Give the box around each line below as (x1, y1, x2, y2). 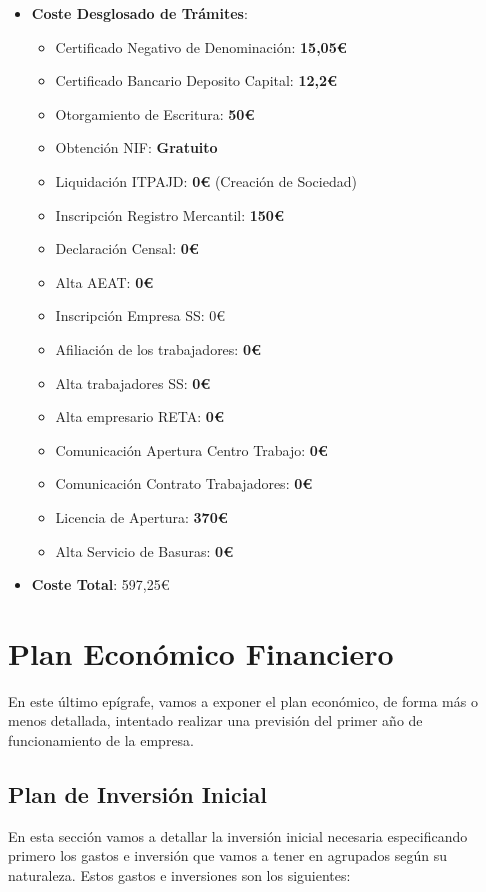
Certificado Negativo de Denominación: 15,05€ (55, 36, 347, 57)
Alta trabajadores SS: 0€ (55, 372, 211, 393)
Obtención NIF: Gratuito (55, 137, 218, 158)
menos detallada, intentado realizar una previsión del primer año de (8, 710, 423, 731)
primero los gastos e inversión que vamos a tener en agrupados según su (8, 845, 448, 866)
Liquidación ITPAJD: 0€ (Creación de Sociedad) (55, 170, 357, 191)
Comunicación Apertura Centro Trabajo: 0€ (55, 439, 328, 460)
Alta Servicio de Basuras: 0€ (55, 540, 234, 561)
